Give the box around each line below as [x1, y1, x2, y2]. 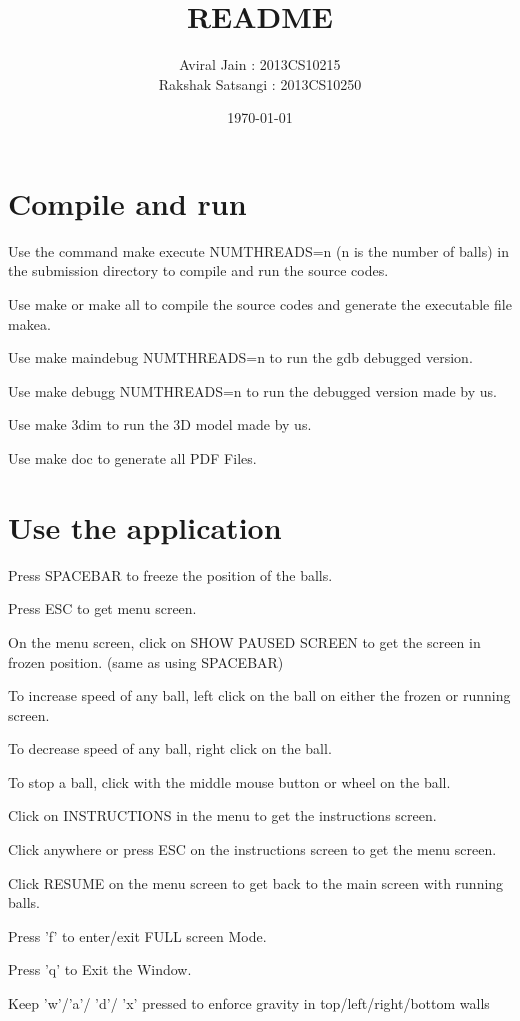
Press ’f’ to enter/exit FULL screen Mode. [8, 925, 267, 946]
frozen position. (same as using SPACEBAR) [8, 651, 284, 672]
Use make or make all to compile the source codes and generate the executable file [8, 294, 512, 315]
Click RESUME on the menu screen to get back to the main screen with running [8, 872, 504, 893]
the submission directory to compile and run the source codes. [8, 260, 389, 281]
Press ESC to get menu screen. [8, 598, 197, 619]
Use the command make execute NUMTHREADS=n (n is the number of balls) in [8, 240, 509, 261]
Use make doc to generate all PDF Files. [8, 448, 257, 468]
